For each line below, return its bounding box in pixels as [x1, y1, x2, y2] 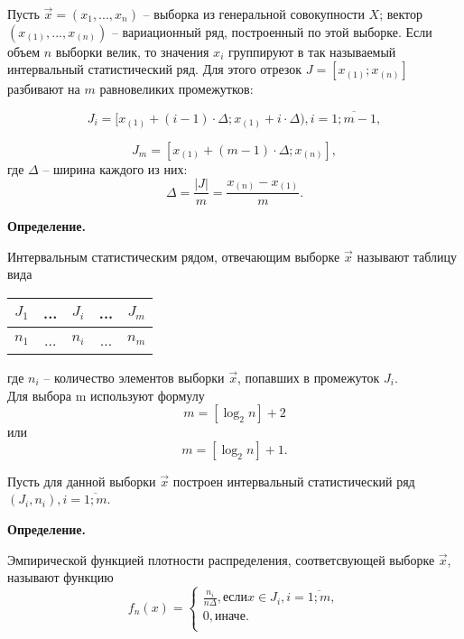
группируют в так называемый [227, 42, 396, 60]
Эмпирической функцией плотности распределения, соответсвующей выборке [7, 550, 435, 569]
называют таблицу [357, 246, 457, 265]
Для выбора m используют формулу [7, 385, 205, 404]
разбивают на [7, 79, 80, 98]
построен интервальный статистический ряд [172, 471, 415, 490]
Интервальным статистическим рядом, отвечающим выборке [7, 246, 340, 265]
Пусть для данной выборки [7, 471, 156, 490]
